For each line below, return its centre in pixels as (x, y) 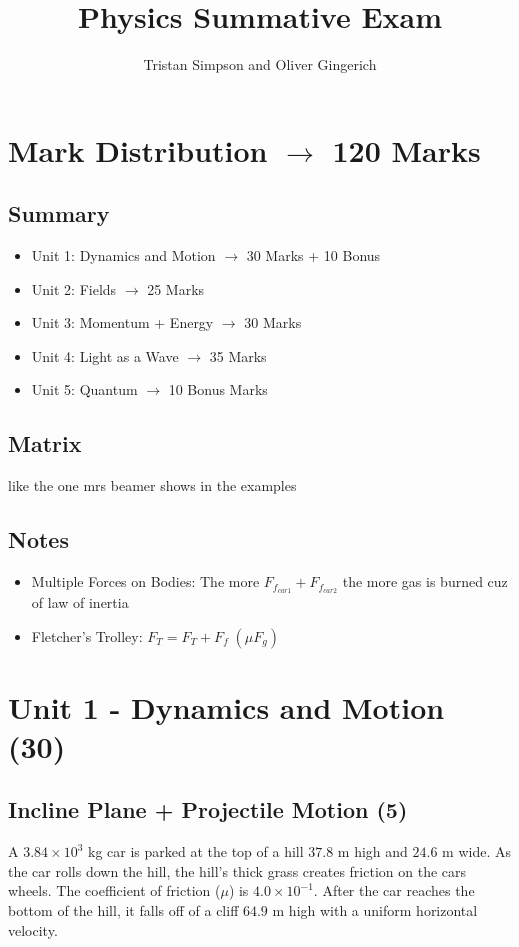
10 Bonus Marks (218, 389)
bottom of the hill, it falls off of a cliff (123, 910)
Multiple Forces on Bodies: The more (145, 581)
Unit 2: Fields (74, 288)
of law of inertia (80, 601)
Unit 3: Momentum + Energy (122, 322)
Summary (59, 213)
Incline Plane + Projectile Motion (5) (208, 809)
